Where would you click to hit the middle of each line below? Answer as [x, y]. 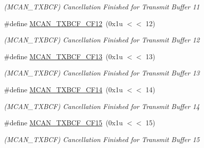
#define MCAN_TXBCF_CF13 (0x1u [63, 56]
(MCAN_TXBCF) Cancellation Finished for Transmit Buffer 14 [102, 106]
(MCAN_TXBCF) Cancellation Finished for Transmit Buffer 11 [102, 6]
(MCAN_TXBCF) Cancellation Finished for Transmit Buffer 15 [102, 139]
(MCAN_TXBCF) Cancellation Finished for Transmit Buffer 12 [102, 40]
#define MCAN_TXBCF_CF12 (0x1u [63, 23]
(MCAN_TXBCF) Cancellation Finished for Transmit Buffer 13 [102, 73]
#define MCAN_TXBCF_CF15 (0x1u [63, 123]
